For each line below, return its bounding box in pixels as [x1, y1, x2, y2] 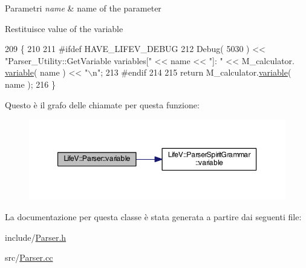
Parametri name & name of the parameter [5, 2, 161, 14]
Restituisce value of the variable [5, 22, 123, 34]
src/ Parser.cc [5, 251, 53, 264]
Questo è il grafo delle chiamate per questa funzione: [5, 98, 200, 111]
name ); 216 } [5, 77, 56, 90]
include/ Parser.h [5, 230, 67, 243]
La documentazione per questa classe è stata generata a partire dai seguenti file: [5, 211, 302, 223]
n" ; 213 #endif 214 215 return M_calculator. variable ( [93, 66, 291, 79]
